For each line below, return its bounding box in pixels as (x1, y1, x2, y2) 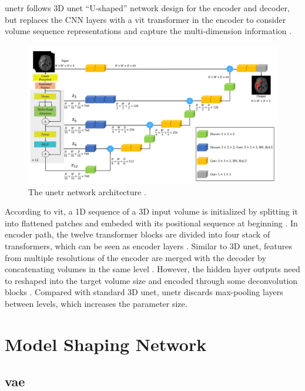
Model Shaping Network (5, 332, 207, 356)
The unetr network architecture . (28, 185, 146, 198)
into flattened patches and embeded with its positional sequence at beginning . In (5, 216, 298, 229)
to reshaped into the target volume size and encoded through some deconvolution (5, 274, 298, 286)
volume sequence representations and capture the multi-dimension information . (5, 25, 292, 37)
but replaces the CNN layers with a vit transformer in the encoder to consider (5, 13, 286, 25)
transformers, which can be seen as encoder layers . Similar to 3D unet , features (5, 239, 292, 252)
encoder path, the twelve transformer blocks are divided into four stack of (5, 228, 270, 240)
